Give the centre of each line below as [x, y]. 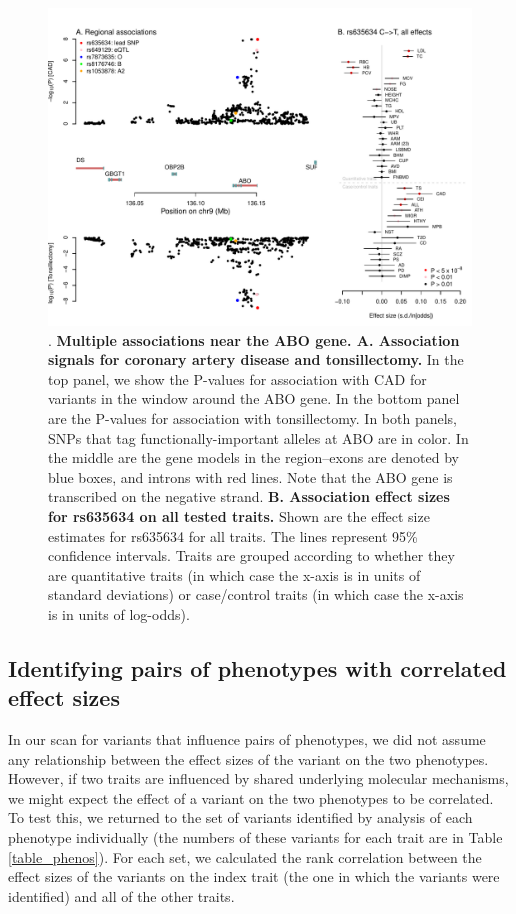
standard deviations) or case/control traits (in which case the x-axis [256, 594]
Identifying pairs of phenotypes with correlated [257, 667]
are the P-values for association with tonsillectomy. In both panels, [252, 417]
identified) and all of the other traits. [121, 895]
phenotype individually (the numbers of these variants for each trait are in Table [255, 837]
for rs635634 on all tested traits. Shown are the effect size [239, 515]
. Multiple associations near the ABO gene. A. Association [254, 339]
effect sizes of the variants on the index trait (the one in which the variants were [254, 876]
